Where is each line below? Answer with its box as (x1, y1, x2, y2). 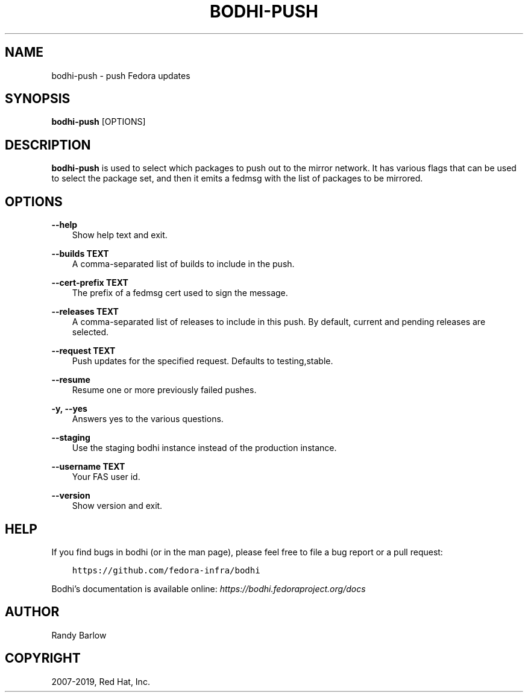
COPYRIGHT (5, 651, 81, 666)
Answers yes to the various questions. (72, 414, 224, 424)
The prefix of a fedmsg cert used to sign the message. (72, 288, 288, 298)
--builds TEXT (51, 248, 109, 259)
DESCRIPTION (5, 137, 91, 153)
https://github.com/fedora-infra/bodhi (72, 565, 260, 575)
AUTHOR (5, 604, 60, 620)
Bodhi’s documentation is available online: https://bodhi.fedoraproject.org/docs (51, 583, 366, 594)
